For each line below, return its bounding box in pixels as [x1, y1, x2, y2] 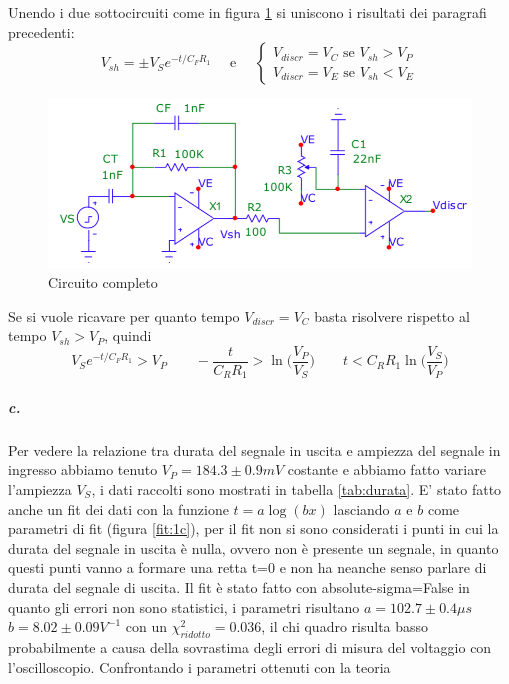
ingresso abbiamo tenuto [8, 459, 158, 480]
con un [125, 616, 167, 637]
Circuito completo [48, 271, 158, 292]
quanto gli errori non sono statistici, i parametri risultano [8, 596, 360, 617]
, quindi [104, 325, 152, 346]
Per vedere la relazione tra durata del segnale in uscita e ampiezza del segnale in [8, 439, 501, 460]
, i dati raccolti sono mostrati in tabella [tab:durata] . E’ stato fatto [91, 479, 502, 499]
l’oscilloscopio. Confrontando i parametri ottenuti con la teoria [8, 656, 391, 677]
